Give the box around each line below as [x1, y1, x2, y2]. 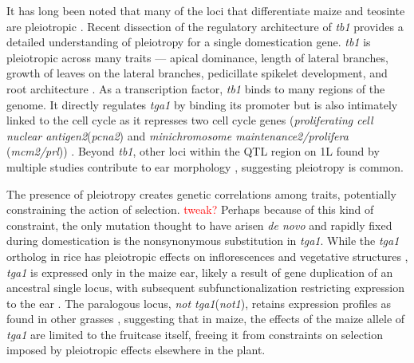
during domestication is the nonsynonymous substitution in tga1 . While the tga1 [6, 232, 400, 249]
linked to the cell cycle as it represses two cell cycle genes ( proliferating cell [6, 112, 373, 128]
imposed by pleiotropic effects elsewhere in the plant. [6, 341, 266, 358]
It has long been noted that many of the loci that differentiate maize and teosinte [6, 2, 405, 18]
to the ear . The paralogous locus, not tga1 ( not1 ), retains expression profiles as [6, 294, 392, 311]
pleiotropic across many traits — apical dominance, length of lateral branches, [6, 49, 388, 65]
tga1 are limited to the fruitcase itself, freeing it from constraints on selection [6, 326, 384, 342]
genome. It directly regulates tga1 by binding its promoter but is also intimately [6, 96, 398, 112]
